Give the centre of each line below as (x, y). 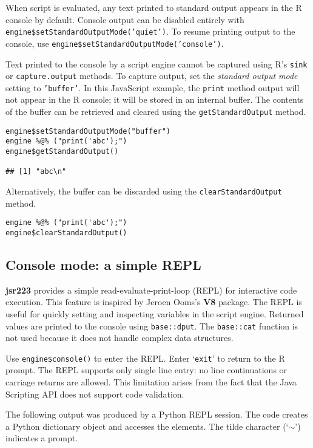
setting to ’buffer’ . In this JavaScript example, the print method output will (153, 87)
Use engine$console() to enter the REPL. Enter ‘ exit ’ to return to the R (145, 358)
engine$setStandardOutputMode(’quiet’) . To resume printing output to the (150, 31)
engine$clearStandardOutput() (66, 233)
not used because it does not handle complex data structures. (119, 338)
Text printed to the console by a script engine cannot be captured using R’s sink (156, 64)
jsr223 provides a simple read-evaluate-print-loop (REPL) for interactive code (151, 290)
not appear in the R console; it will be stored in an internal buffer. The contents (155, 99)
